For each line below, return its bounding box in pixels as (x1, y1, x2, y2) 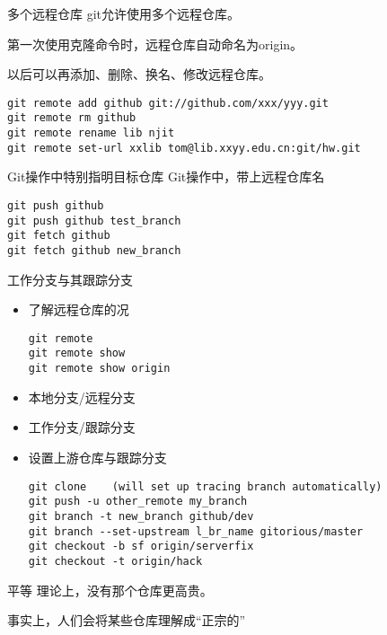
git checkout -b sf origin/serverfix (28, 540, 254, 553)
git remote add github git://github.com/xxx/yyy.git (7, 96, 329, 110)
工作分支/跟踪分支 (28, 418, 136, 437)
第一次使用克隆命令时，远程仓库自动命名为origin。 (7, 34, 303, 53)
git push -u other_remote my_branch (28, 495, 248, 508)
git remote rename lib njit (7, 127, 175, 140)
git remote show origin (28, 362, 171, 375)
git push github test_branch (7, 214, 181, 227)
